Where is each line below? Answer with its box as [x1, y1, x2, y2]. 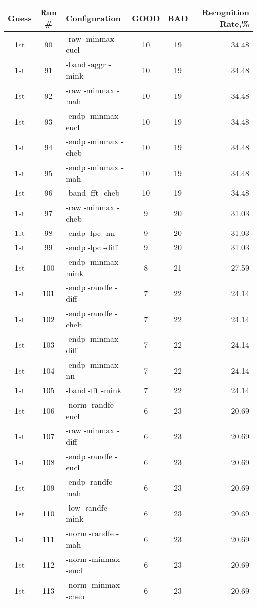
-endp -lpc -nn [66, 227, 115, 238]
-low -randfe [66, 502, 107, 513]
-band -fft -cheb [66, 187, 120, 198]
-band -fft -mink [66, 384, 122, 396]
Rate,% [220, 18, 249, 29]
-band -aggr [66, 58, 106, 70]
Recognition [202, 6, 249, 18]
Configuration [66, 12, 121, 24]
